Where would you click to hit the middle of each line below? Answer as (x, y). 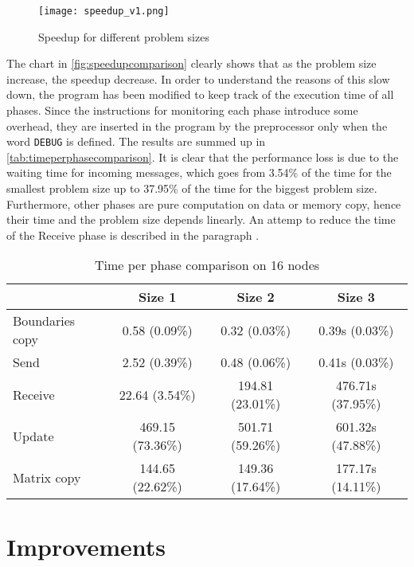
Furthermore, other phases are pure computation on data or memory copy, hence (204, 203)
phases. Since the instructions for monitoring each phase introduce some (182, 110)
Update (33, 436)
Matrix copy (47, 477)
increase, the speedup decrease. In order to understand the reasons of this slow (198, 78)
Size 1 (158, 297)
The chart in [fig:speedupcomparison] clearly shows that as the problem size (191, 63)
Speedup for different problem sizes (124, 36)
